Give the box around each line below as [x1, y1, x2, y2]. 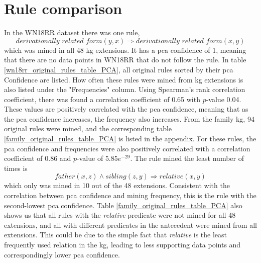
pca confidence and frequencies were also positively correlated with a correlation [4, 143, 250, 153]
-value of [77, 153, 103, 163]
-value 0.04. [206, 94, 241, 104]
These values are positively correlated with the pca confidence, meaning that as [4, 104, 248, 114]
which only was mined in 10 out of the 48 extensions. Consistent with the [4, 180, 230, 191]
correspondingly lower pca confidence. [4, 249, 120, 259]
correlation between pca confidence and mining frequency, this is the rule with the [4, 190, 256, 201]
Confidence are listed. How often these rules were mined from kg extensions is [4, 74, 243, 84]
